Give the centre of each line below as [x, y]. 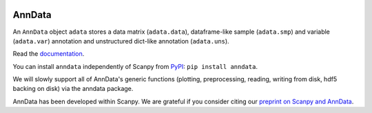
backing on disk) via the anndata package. [73, 89]
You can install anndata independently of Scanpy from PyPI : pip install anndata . [135, 66]
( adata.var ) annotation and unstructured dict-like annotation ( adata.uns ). [121, 41]
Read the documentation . [49, 54]
